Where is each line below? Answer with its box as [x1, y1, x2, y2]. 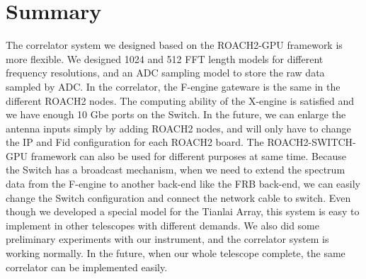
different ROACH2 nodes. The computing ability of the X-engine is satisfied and [6, 93, 355, 108]
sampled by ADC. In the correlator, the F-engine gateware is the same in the [6, 79, 341, 93]
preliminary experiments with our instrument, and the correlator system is [6, 232, 329, 246]
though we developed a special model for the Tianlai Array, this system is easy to [6, 204, 360, 219]
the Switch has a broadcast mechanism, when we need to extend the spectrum [6, 162, 345, 177]
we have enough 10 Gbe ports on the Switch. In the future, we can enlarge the [6, 107, 346, 122]
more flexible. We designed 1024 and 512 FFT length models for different [6, 51, 324, 66]
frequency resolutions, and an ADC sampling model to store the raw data [6, 65, 325, 80]
